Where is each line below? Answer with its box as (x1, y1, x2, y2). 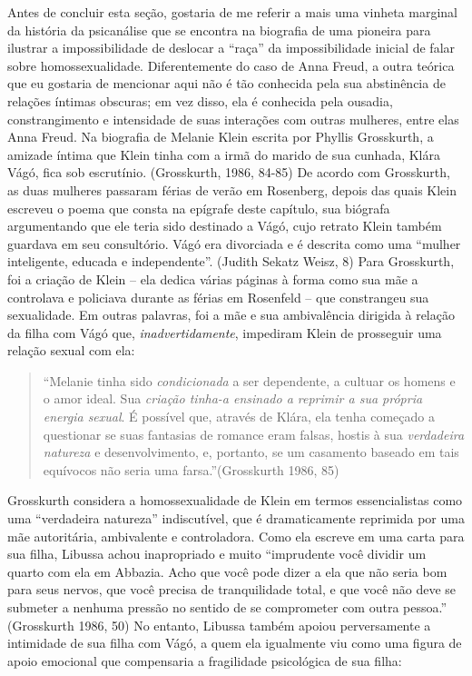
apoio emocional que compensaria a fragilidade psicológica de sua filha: (7, 651, 402, 670)
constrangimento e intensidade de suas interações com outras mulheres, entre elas (7, 109, 459, 128)
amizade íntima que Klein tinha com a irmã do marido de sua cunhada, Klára (7, 144, 440, 164)
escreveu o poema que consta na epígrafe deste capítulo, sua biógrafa (7, 198, 390, 217)
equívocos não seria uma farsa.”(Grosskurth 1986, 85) (43, 460, 339, 479)
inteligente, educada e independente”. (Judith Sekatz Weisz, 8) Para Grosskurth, (7, 252, 455, 271)
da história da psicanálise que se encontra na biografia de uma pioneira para (7, 20, 431, 39)
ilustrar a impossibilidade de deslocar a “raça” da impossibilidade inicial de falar (7, 38, 456, 57)
